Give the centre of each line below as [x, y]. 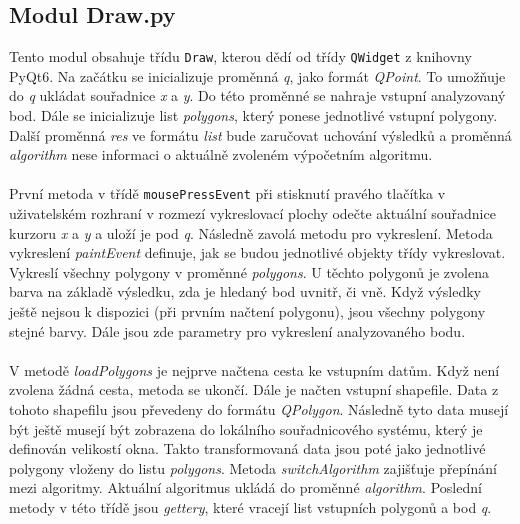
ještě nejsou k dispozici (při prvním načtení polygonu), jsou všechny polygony [247, 311]
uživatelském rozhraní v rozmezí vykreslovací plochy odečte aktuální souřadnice [252, 213]
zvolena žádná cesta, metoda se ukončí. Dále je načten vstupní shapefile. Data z [254, 389]
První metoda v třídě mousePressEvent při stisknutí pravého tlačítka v [227, 193]
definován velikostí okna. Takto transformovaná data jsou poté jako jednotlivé [247, 448]
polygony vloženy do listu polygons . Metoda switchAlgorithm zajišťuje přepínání [253, 467]
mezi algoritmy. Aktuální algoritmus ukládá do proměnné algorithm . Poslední [245, 487]
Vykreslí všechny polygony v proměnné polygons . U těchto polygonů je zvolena [249, 271]
